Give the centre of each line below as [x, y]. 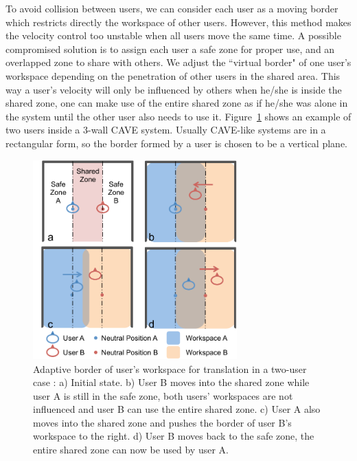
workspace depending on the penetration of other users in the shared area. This [173, 75]
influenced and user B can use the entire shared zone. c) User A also [177, 409]
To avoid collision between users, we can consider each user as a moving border [172, 8]
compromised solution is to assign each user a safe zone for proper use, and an [170, 49]
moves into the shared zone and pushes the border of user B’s [162, 422]
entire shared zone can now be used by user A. [131, 450]
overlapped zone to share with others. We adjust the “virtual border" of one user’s [178, 62]
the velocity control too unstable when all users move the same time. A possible [173, 35]
